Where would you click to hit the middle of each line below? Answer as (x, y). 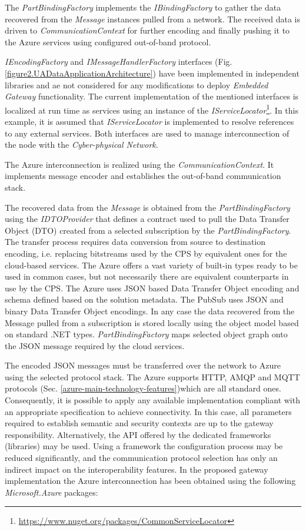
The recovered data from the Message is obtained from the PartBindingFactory (147, 207)
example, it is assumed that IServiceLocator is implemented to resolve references (149, 121)
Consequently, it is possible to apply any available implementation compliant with (152, 400)
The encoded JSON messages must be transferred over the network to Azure (143, 365)
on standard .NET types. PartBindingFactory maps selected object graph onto (146, 334)
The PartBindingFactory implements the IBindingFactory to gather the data (143, 7)
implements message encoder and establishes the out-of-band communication (143, 176)
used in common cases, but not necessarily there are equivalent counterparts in (147, 276)
